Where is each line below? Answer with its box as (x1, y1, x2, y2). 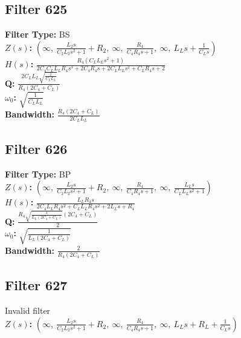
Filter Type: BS (5, 28, 70, 41)
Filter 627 (5, 276, 68, 294)
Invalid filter (5, 304, 51, 317)
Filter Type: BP (5, 167, 71, 180)
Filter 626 (5, 139, 68, 157)
